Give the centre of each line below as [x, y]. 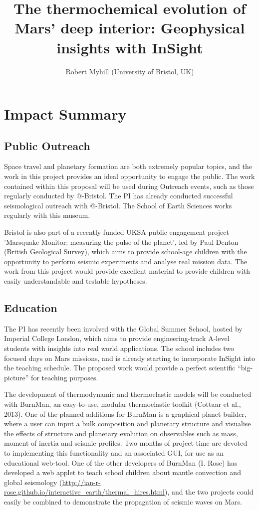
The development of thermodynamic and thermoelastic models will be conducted [128, 394]
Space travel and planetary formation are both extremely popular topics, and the [128, 166]
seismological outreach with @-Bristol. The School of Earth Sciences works [118, 205]
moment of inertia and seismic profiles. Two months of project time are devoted [126, 443]
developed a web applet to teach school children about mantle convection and [123, 472]
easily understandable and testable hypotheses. [76, 281]
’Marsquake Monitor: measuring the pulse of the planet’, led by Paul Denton [121, 242]
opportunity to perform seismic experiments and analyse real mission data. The [126, 261]
